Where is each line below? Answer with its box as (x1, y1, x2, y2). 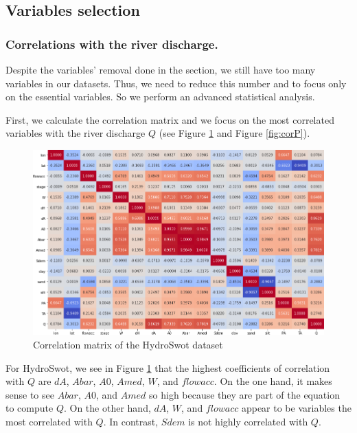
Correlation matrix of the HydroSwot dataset (33, 337, 223, 352)
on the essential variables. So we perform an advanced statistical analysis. (5, 89, 315, 104)
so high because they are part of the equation (149, 387, 340, 401)
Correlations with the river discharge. (5, 35, 218, 52)
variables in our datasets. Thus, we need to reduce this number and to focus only (5, 76, 347, 90)
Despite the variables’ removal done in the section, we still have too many (5, 63, 316, 76)
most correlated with (5, 414, 93, 429)
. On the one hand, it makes (214, 374, 332, 388)
